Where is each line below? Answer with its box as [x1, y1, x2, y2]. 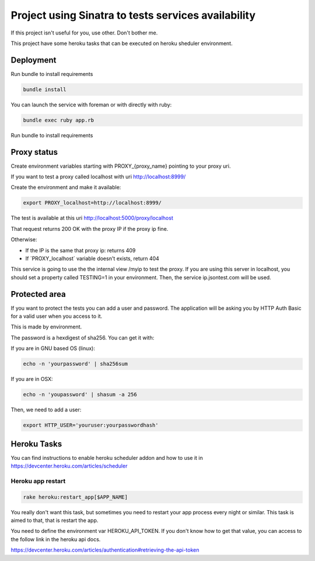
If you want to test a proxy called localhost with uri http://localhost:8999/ [10, 173, 186, 181]
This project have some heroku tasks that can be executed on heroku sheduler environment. [10, 40, 233, 47]
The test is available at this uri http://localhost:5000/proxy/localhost [10, 214, 173, 221]
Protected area [10, 289, 66, 299]
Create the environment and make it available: [10, 184, 121, 191]
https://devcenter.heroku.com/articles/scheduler [10, 462, 128, 470]
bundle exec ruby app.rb [23, 117, 94, 123]
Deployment [10, 55, 57, 65]
